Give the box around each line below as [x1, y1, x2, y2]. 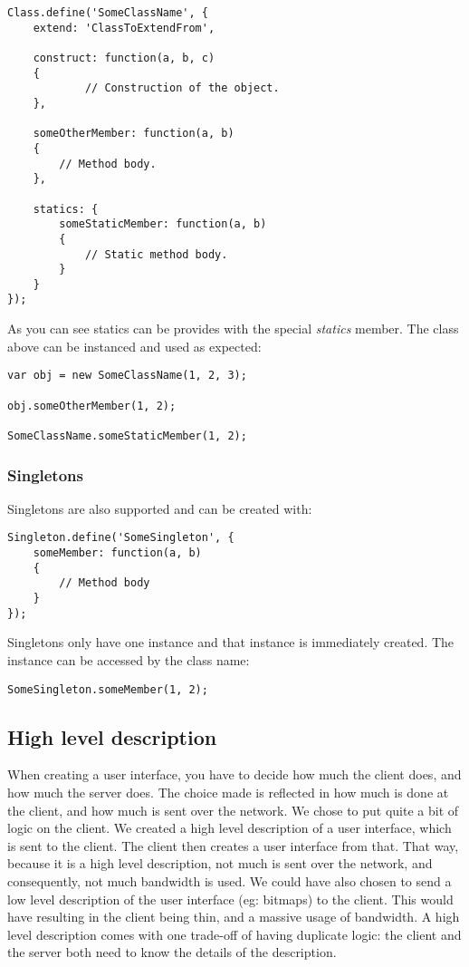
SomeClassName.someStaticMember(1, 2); [7, 429, 247, 442]
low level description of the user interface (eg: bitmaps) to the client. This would [7, 889, 454, 908]
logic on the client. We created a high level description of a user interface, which [7, 818, 452, 837]
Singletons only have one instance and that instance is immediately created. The [7, 633, 455, 652]
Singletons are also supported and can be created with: [7, 498, 312, 517]
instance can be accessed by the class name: [7, 650, 250, 669]
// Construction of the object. [84, 82, 280, 95]
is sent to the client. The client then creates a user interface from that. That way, [7, 836, 459, 855]
